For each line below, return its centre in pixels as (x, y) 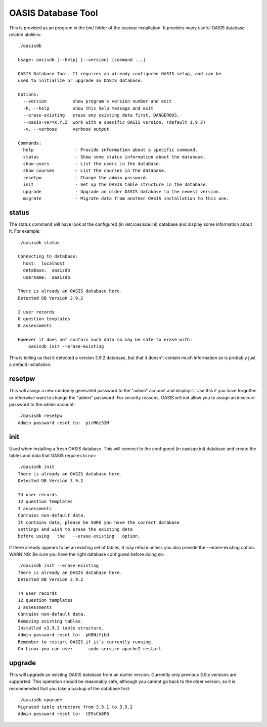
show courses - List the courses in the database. (95, 171)
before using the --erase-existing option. (79, 536)
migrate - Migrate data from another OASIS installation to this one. (126, 198)
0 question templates (44, 319)
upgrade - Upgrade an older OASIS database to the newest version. (122, 191)
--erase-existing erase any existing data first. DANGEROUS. (101, 115)
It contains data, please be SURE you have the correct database (99, 522)
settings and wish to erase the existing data (75, 529)
